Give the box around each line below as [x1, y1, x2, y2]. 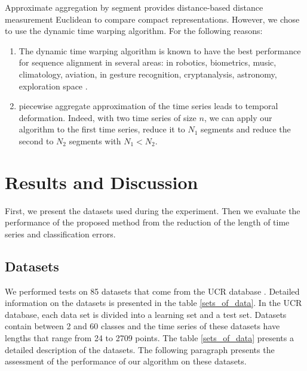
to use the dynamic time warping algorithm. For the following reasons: [5, 24, 263, 37]
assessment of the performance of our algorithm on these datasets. [5, 355, 247, 367]
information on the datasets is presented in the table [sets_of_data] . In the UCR [5, 296, 302, 309]
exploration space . [19, 79, 88, 92]
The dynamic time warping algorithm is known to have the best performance [19, 44, 301, 57]
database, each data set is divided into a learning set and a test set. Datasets [5, 308, 287, 320]
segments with [69, 134, 121, 147]
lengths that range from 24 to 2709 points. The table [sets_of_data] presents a [5, 332, 294, 344]
